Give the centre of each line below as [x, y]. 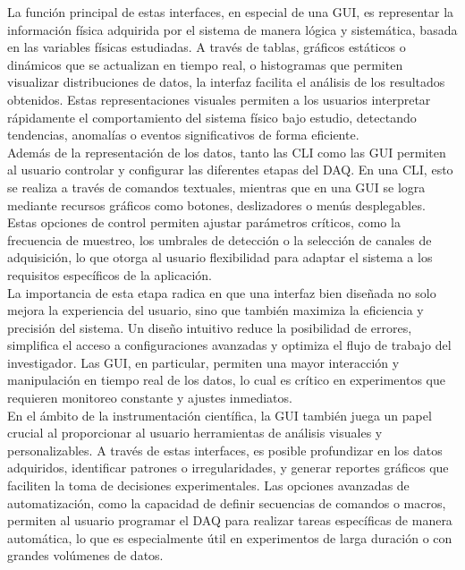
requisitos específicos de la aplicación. [110, 274]
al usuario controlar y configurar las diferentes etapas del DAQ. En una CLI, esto [230, 170]
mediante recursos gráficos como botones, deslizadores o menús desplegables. [216, 204]
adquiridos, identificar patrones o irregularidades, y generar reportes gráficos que [228, 468]
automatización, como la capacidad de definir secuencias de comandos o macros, [227, 502]
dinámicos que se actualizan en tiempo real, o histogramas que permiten [205, 64]
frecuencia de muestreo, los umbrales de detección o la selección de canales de [220, 239]
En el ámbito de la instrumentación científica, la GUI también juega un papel [220, 415]
